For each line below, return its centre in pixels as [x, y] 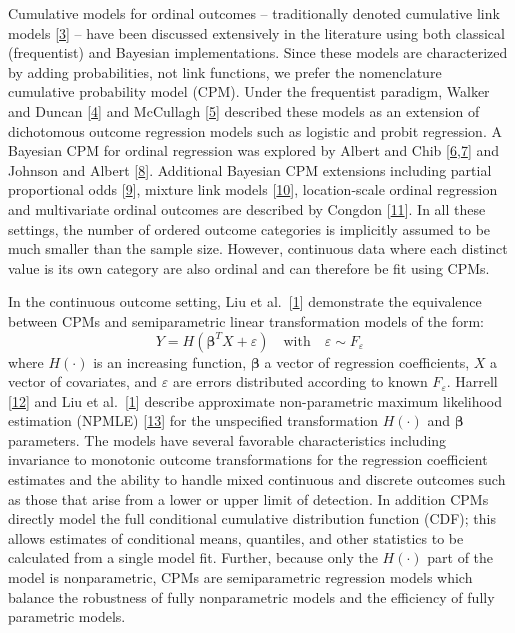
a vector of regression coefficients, [367, 361]
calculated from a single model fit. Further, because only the [193, 557]
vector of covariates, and [83, 381]
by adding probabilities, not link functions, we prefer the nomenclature [225, 71]
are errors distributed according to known [300, 381]
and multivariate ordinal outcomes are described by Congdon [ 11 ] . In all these [247, 208]
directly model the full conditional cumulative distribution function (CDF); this [252, 518]
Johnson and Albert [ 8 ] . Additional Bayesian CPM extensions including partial [250, 169]
